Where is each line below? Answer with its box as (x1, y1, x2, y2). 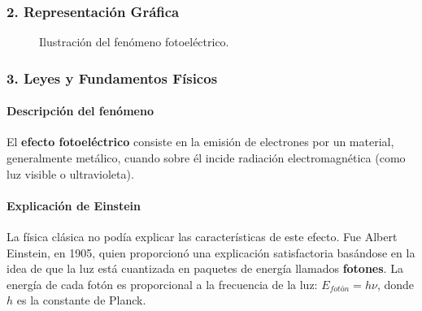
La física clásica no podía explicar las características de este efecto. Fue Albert (7, 228, 398, 245)
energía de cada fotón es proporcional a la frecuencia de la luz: (7, 275, 318, 292)
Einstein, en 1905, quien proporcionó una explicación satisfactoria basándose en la (7, 244, 415, 261)
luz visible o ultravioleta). (7, 165, 134, 182)
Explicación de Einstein (7, 197, 141, 214)
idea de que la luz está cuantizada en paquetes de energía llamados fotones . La (7, 260, 403, 277)
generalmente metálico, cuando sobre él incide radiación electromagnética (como (7, 149, 406, 166)
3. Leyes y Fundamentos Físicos (7, 67, 218, 88)
